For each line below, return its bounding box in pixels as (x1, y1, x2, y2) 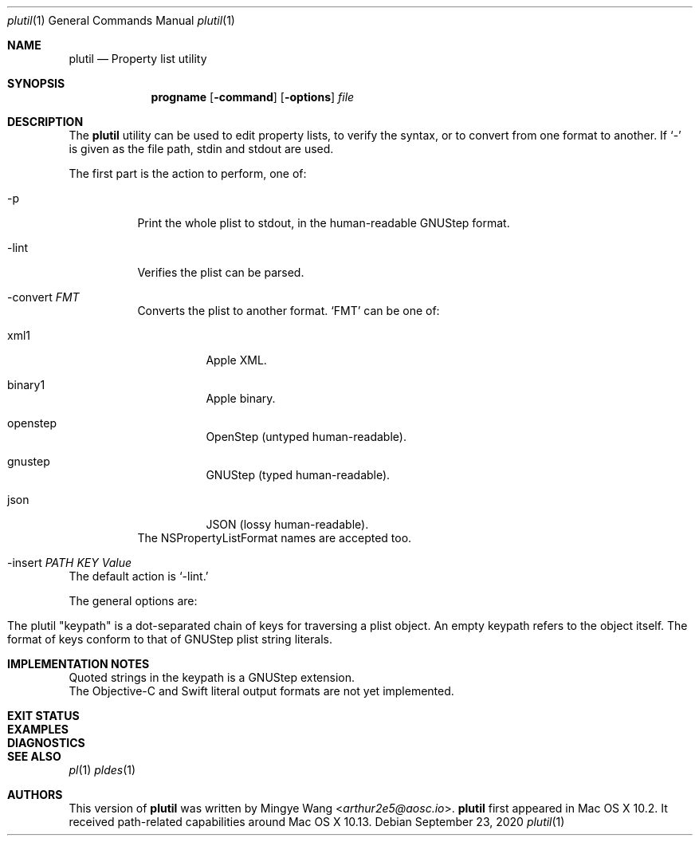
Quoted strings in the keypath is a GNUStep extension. (69, 671, 355, 684)
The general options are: (69, 594, 198, 608)
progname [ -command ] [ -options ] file (151, 90, 355, 104)
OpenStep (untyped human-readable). (206, 430, 406, 443)
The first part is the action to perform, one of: (69, 167, 307, 180)
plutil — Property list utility (69, 52, 207, 65)
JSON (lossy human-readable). (206, 517, 369, 531)
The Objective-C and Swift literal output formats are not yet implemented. (69, 684, 454, 698)
